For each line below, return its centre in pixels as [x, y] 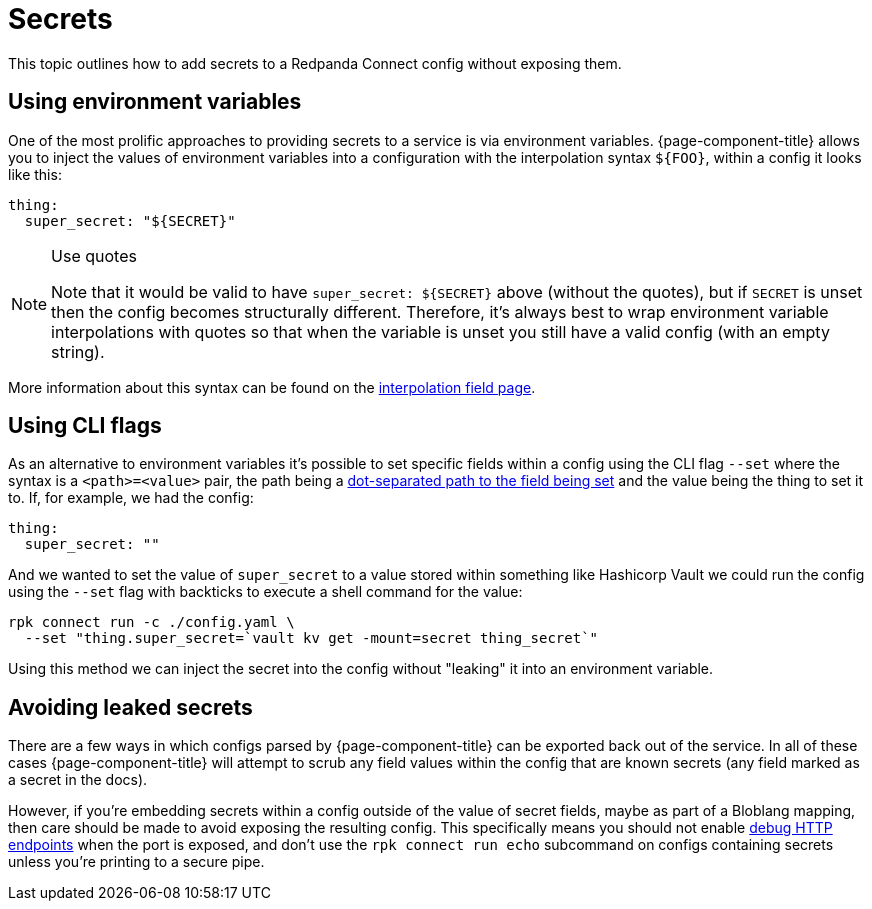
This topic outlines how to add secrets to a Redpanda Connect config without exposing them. [315, 63]
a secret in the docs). [78, 780]
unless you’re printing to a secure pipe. [136, 862]
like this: [35, 174]
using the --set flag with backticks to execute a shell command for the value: [265, 592]
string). [78, 351]
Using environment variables [155, 102]
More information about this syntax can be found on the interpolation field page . [272, 387]
